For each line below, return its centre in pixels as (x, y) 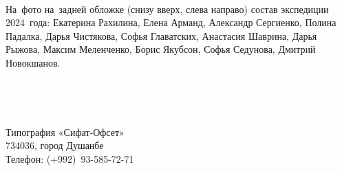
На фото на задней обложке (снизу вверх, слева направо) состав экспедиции (167, 9)
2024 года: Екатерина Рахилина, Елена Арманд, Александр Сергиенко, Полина (171, 22)
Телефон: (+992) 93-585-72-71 (70, 158)
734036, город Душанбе (55, 145)
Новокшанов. (33, 62)
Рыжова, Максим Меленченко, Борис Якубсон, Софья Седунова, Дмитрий (161, 49)
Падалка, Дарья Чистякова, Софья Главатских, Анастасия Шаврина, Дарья (161, 35)
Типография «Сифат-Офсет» (65, 132)
